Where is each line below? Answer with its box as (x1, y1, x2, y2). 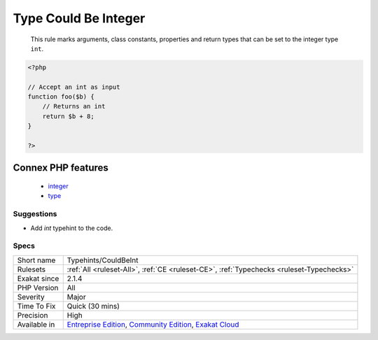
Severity (17, 292, 45, 302)
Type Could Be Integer (13, 10, 146, 26)
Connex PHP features (13, 162, 108, 174)
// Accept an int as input (27, 83, 120, 91)
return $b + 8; (42, 112, 94, 120)
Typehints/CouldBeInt (66, 255, 139, 265)
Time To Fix (17, 301, 56, 311)
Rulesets (17, 264, 45, 274)
